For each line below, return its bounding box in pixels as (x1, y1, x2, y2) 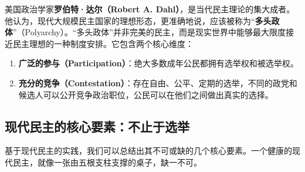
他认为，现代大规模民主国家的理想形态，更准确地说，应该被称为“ (5, 14, 255, 26)
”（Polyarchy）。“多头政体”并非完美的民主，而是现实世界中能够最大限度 (13, 26, 286, 38)
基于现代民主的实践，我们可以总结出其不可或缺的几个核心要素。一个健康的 (5, 144, 292, 157)
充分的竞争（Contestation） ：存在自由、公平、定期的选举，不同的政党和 (18, 76, 297, 89)
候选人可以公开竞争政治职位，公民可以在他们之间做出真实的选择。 (18, 88, 273, 100)
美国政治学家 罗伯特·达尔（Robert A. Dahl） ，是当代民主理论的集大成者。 (5, 3, 295, 15)
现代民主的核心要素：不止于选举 (5, 117, 189, 135)
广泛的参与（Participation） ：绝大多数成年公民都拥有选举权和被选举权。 (18, 57, 299, 69)
